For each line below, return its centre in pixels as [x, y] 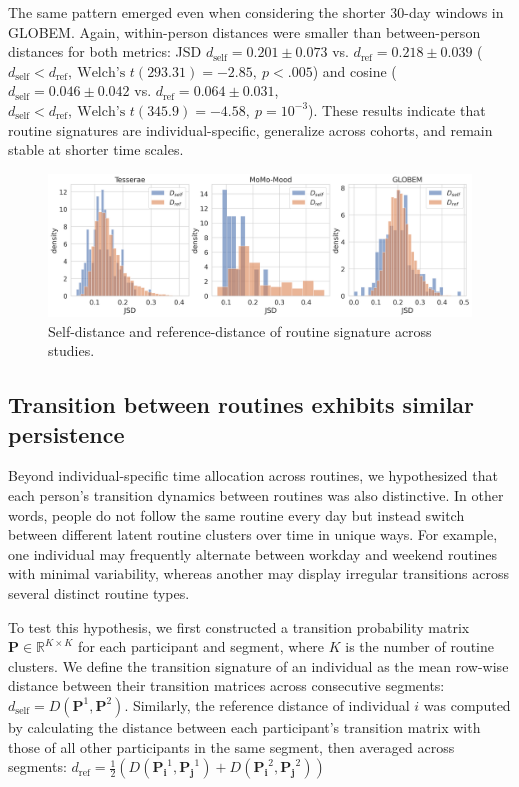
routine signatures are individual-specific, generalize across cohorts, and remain [250, 129]
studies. [71, 350]
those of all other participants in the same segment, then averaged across [231, 746]
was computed [467, 704]
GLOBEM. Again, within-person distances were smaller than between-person [244, 31]
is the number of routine [420, 646]
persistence [66, 433]
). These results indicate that [397, 109]
